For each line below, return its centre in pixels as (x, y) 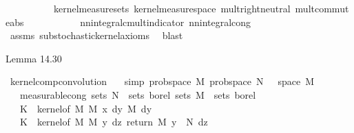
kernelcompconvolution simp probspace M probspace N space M (162, 81)
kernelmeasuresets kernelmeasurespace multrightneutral (172, 8)
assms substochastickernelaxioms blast (96, 35)
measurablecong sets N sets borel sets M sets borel (138, 94)
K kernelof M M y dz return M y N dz (114, 122)
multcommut (322, 8)
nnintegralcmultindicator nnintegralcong (166, 22)
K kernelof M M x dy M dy (86, 108)
